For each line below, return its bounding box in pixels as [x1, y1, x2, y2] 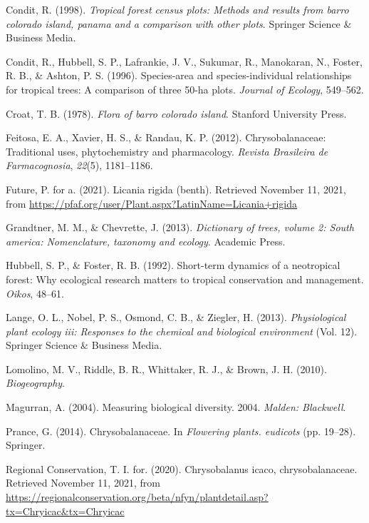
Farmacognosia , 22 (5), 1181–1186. [6, 158, 153, 173]
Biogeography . [6, 375, 66, 390]
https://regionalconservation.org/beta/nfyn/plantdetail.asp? [6, 489, 269, 504]
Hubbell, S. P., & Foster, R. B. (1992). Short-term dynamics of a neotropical [6, 258, 341, 273]
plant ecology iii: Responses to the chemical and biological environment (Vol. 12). [6, 323, 358, 338]
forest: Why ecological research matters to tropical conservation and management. [6, 271, 364, 286]
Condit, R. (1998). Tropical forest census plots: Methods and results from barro [6, 2, 349, 16]
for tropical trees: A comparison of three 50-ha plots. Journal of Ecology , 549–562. [6, 81, 364, 96]
